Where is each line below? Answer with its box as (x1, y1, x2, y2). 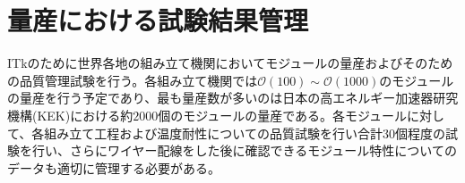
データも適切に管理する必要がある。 (7, 158, 220, 177)
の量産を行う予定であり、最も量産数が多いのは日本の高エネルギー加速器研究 (7, 88, 459, 107)
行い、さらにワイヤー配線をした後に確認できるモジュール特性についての (31, 141, 457, 160)
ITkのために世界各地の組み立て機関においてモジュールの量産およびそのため (7, 54, 453, 72)
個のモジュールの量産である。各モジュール (158, 105, 408, 124)
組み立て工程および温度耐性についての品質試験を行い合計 (44, 123, 383, 142)
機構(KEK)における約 (7, 105, 133, 124)
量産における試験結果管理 (7, 2, 309, 38)
